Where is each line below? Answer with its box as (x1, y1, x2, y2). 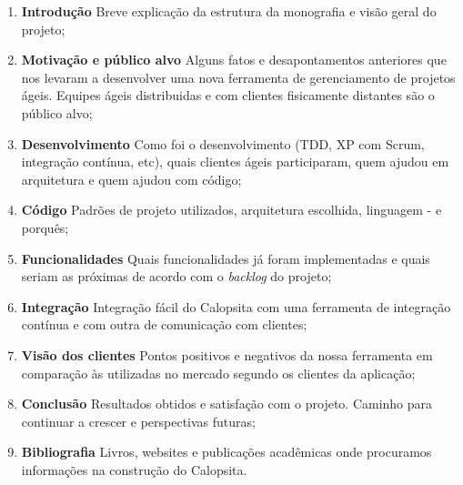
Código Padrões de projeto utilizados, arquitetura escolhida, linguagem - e (21, 200, 442, 219)
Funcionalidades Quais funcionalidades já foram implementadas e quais (21, 248, 430, 268)
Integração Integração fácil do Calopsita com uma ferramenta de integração (21, 297, 451, 316)
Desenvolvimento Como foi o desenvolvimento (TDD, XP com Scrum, (21, 134, 425, 153)
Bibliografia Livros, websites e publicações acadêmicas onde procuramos (21, 442, 432, 461)
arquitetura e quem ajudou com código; (21, 169, 242, 188)
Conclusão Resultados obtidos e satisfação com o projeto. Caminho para (21, 394, 433, 413)
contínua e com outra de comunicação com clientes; (21, 315, 307, 334)
